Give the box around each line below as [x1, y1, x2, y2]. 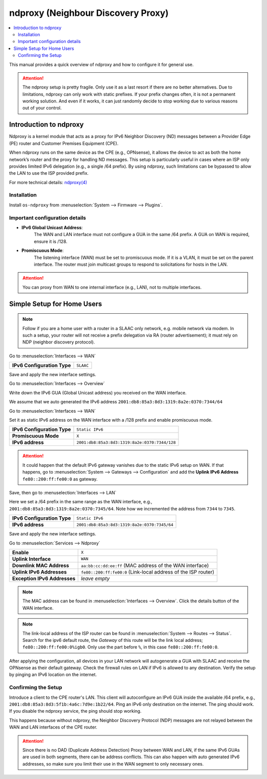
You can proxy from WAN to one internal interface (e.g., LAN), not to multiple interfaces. [22, 284, 202, 290]
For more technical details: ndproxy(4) [9, 179, 88, 185]
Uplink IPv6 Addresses [12, 568, 67, 575]
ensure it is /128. [34, 238, 68, 244]
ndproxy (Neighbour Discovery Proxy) [9, 7, 169, 18]
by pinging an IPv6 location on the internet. [9, 672, 97, 678]
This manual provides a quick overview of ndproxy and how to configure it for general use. [9, 61, 194, 67]
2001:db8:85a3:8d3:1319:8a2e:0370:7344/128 [76, 439, 176, 445]
